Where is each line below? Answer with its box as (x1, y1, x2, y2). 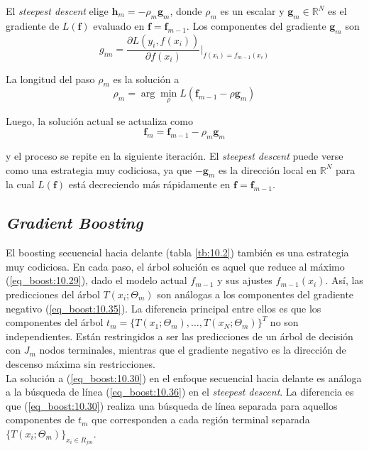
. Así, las (325, 273, 363, 288)
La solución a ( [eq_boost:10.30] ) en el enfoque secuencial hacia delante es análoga (6, 370, 362, 385)
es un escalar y (220, 4, 285, 18)
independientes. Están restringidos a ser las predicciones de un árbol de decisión (6, 328, 353, 343)
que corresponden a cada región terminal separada (92, 412, 310, 427)
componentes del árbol (6, 315, 104, 330)
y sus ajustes (217, 273, 272, 288)
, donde (170, 4, 202, 18)
